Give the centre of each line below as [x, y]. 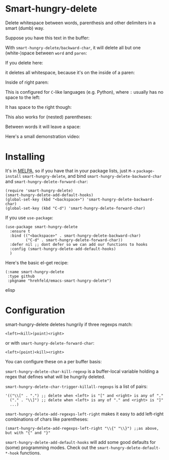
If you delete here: [24, 62]
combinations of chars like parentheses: [47, 419]
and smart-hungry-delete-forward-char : [47, 181]
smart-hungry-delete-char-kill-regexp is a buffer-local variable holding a [82, 371]
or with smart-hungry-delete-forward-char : [50, 343]
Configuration [35, 311]
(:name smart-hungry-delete [35, 272]
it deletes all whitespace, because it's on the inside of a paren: [70, 72]
